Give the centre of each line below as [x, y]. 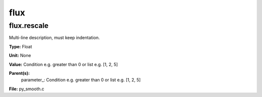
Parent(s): [19, 73]
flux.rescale [29, 26]
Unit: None [20, 55]
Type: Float [21, 46]
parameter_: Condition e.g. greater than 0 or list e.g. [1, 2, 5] [81, 80]
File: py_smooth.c [27, 89]
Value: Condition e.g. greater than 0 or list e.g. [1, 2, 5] [64, 64]
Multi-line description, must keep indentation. [54, 38]
